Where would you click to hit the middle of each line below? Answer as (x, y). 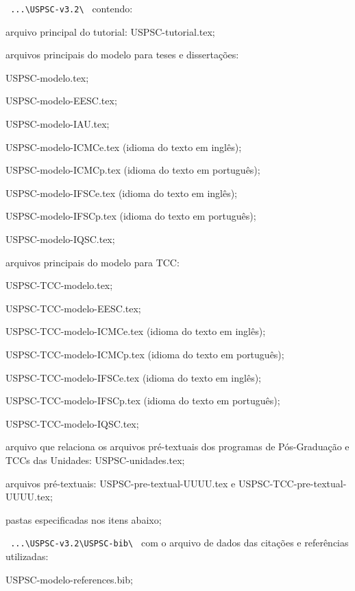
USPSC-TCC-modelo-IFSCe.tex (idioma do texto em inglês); (134, 377)
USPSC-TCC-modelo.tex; (59, 285)
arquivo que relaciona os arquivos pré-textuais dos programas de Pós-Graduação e (177, 447)
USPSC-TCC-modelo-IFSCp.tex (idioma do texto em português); (143, 401)
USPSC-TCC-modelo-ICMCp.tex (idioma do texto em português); (145, 354)
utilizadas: (27, 556)
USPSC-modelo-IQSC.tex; (60, 239)
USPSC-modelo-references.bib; (69, 579)
